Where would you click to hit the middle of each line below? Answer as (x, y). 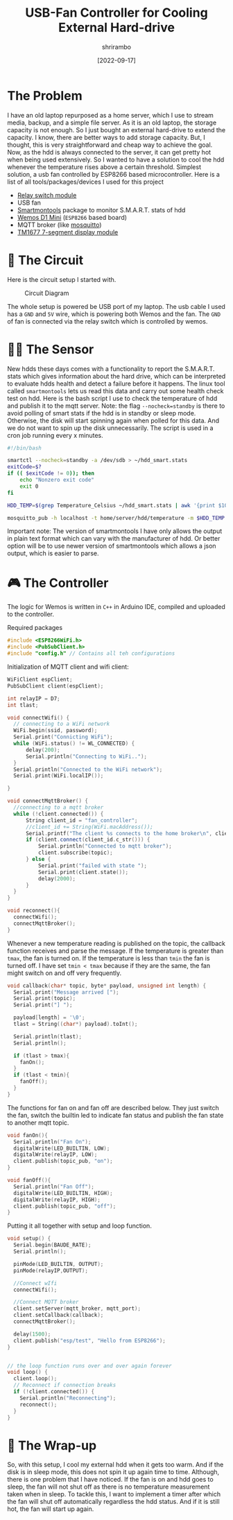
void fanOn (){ (28, 1135)
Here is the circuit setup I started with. (62, 279)
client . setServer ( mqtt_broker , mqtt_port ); (77, 1309)
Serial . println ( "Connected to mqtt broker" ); (105, 846)
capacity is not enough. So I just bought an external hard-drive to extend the (116, 129)
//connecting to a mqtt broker (59, 807)
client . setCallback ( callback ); (59, 1315)
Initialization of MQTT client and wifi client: (68, 667)
